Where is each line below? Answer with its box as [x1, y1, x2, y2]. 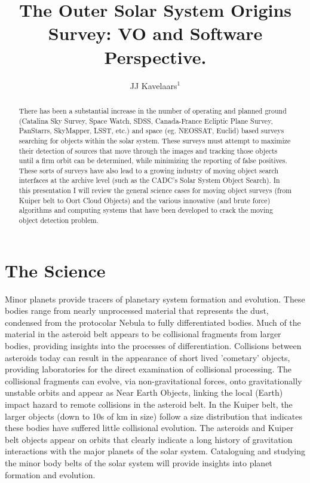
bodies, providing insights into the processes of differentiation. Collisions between [5, 340, 302, 352]
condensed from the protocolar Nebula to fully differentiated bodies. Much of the [5, 316, 301, 328]
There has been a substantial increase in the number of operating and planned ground [19, 105, 287, 115]
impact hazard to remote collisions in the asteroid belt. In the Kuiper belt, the [5, 398, 293, 411]
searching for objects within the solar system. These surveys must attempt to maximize [19, 135, 291, 145]
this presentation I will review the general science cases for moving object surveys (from [19, 185, 292, 195]
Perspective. [104, 44, 207, 69]
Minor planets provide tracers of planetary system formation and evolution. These [5, 292, 305, 305]
